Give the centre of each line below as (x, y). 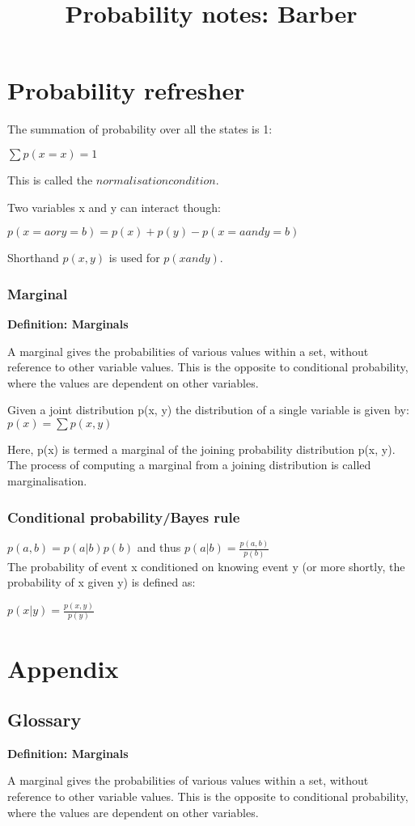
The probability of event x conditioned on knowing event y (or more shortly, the (206, 566)
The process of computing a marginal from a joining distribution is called (189, 465)
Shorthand (33, 258)
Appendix (63, 668)
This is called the (50, 179)
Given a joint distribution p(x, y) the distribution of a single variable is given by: (208, 410)
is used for (134, 258)
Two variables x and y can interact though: (114, 207)
